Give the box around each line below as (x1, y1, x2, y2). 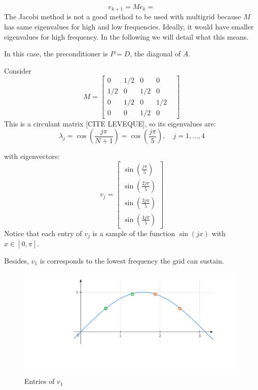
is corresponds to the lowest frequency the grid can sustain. (40, 255, 224, 266)
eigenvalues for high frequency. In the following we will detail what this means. (4, 31, 249, 42)
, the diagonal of (130, 48, 181, 59)
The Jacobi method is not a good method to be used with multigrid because (4, 11, 241, 22)
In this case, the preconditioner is (4, 48, 108, 59)
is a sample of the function (92, 227, 175, 238)
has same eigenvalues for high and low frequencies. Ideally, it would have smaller (4, 21, 254, 32)
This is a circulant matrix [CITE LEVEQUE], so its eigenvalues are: (4, 118, 216, 128)
